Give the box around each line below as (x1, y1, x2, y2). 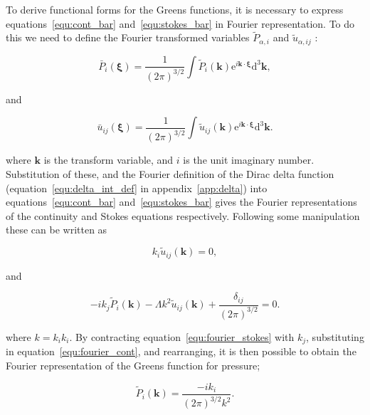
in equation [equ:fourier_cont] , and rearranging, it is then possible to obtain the (6, 344, 356, 359)
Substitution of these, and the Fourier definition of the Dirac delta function (6, 166, 334, 181)
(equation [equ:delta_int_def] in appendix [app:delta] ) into (6, 180, 268, 195)
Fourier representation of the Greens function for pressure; (6, 358, 260, 373)
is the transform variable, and (43, 152, 174, 167)
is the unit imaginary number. (183, 152, 314, 167)
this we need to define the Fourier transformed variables (6, 30, 250, 45)
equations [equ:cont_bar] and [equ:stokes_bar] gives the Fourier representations (6, 194, 357, 209)
